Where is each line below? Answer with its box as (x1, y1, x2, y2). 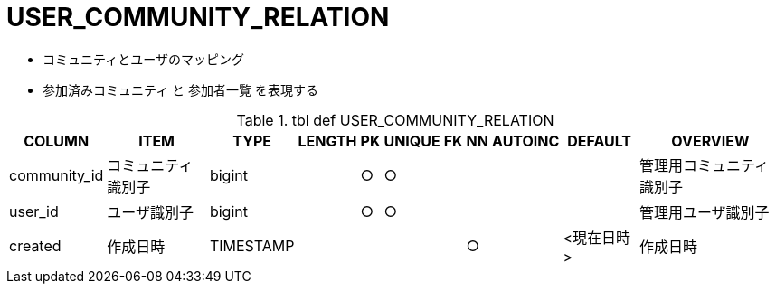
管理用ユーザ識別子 (639, 202, 770, 221)
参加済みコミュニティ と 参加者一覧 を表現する (43, 81, 318, 98)
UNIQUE (383, 131, 440, 150)
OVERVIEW (671, 131, 750, 150)
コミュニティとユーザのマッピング (43, 51, 244, 67)
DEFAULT (567, 131, 632, 150)
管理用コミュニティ (639, 155, 769, 174)
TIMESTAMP (209, 236, 295, 255)
